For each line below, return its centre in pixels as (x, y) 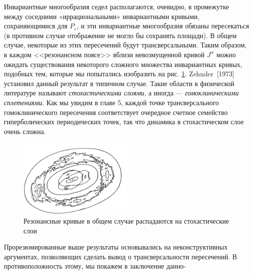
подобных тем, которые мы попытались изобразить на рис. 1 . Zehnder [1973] (119, 74)
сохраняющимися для (36, 26)
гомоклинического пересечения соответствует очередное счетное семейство (116, 112)
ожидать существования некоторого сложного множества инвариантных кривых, (123, 64)
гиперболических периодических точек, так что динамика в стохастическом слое (124, 122)
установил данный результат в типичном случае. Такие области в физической (119, 83)
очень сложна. (25, 131)
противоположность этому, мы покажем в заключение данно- (95, 266)
